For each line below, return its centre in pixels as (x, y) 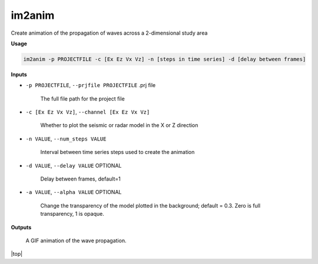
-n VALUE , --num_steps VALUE (66, 139)
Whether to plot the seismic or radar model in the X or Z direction (119, 125)
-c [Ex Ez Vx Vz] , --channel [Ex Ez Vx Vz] (88, 112)
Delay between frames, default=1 (80, 179)
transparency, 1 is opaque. (72, 214)
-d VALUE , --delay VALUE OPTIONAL (74, 165)
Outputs (21, 227)
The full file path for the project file (82, 98)
